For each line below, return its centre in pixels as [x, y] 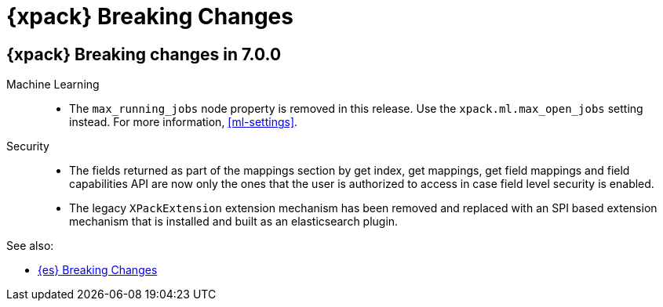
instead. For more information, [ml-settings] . [184, 122]
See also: [30, 246]
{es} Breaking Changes [98, 270]
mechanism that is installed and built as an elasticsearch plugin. [234, 222]
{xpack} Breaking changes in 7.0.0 [144, 54]
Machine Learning [53, 85]
